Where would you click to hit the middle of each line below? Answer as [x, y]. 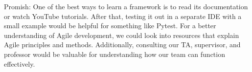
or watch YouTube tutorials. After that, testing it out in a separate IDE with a [123, 16]
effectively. [20, 63]
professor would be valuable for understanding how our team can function [115, 54]
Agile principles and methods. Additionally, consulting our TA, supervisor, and [122, 45]
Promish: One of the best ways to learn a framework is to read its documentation [126, 6]
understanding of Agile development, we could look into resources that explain [122, 35]
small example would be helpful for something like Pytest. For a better [110, 26]
